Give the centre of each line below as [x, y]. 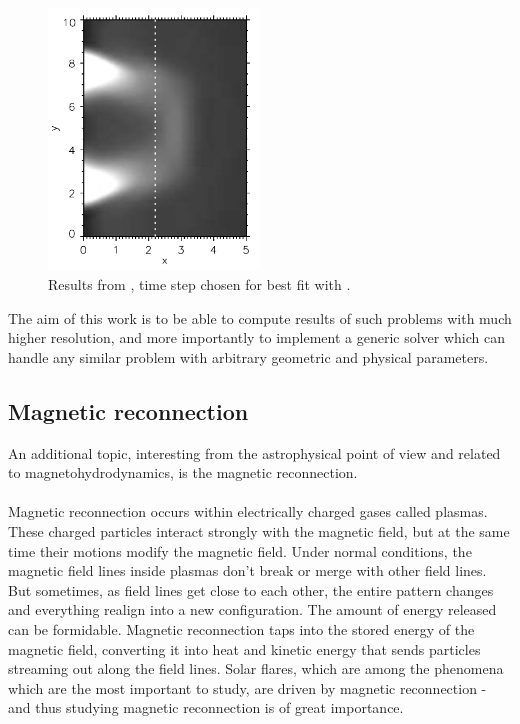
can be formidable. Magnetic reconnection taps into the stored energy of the [241, 628]
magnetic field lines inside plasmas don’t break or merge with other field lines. [247, 570]
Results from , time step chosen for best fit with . [199, 284]
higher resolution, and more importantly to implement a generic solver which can [256, 337]
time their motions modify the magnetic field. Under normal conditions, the [240, 550]
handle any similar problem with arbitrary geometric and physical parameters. [248, 356]
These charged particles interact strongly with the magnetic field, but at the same [259, 530]
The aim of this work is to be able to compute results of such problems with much [260, 317]
